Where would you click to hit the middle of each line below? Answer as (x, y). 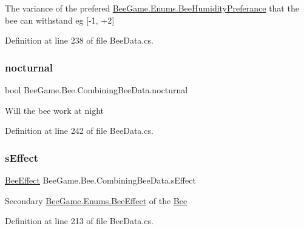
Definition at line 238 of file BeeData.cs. (79, 40)
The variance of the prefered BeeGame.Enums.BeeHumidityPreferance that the (152, 8)
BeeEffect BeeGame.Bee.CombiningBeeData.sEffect (100, 180)
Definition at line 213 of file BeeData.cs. (79, 221)
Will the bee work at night (54, 110)
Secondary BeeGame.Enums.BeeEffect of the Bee (96, 200)
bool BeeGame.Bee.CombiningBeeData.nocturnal (96, 90)
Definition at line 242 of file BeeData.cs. (79, 131)
